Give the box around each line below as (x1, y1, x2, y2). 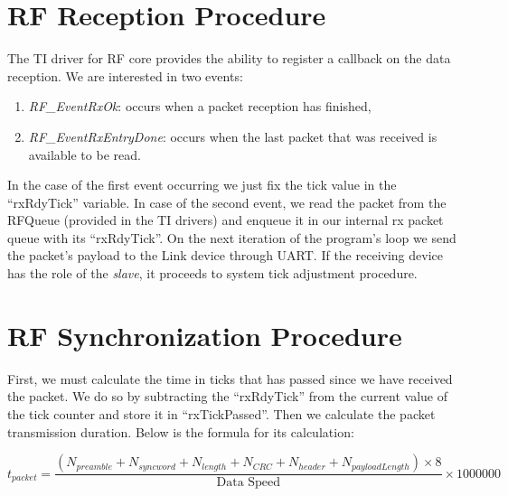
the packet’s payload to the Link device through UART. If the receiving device (7, 246, 443, 265)
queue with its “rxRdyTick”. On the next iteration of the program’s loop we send (7, 228, 456, 247)
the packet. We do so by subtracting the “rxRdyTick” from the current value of (7, 387, 448, 406)
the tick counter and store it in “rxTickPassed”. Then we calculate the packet (7, 404, 436, 423)
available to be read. (28, 145, 141, 164)
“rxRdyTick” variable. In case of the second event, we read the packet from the (7, 192, 447, 211)
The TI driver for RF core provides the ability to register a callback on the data (7, 49, 451, 68)
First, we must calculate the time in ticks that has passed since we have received (7, 369, 453, 388)
